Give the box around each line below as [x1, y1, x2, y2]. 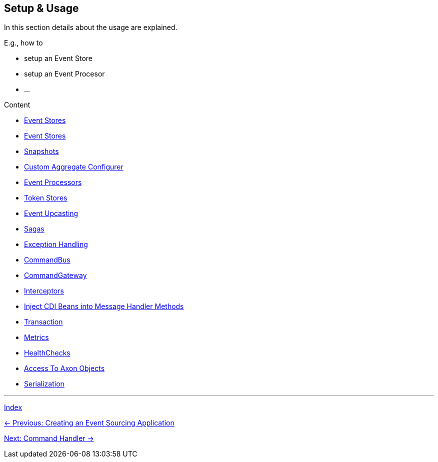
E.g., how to [4, 38, 43, 47]
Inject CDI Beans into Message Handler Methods [24, 302, 184, 311]
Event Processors [24, 178, 82, 187]
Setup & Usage [4, 2, 79, 14]
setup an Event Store [24, 54, 92, 63]
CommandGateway [24, 271, 87, 280]
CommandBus [24, 255, 70, 264]
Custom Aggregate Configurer [24, 162, 123, 171]
